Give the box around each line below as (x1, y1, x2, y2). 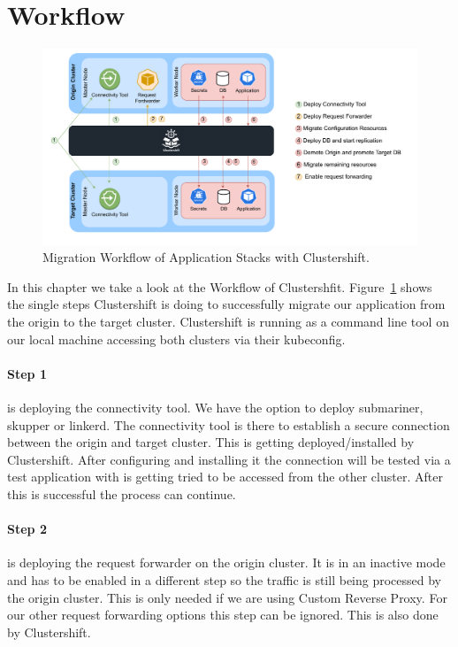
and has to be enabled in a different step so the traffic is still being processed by (7, 570, 442, 589)
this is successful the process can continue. (7, 484, 236, 503)
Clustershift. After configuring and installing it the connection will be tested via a (7, 450, 451, 468)
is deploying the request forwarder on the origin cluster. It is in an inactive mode (7, 553, 446, 572)
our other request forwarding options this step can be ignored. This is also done (7, 605, 439, 624)
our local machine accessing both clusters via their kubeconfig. (7, 329, 346, 348)
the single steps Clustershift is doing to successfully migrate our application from (7, 295, 446, 313)
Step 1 (7, 364, 47, 382)
